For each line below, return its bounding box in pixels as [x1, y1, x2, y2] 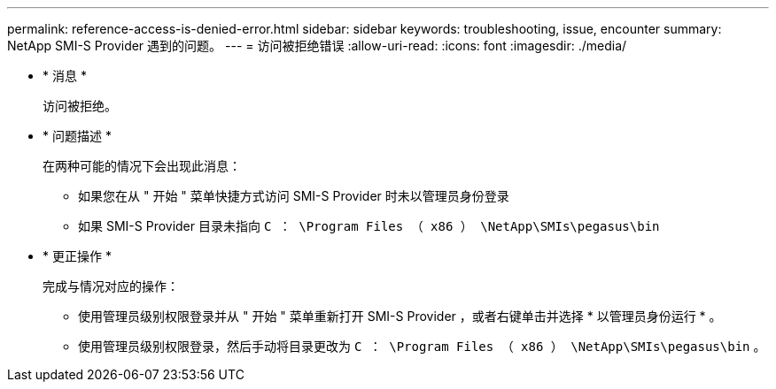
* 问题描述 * [43, 128, 112, 143]
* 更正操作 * [43, 248, 112, 263]
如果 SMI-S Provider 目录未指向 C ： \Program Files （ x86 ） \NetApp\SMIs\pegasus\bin [78, 218, 660, 233]
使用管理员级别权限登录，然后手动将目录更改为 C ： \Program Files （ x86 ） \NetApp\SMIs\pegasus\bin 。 [78, 339, 766, 354]
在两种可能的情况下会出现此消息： [43, 158, 241, 173]
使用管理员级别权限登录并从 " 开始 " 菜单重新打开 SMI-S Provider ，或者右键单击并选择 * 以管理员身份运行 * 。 [78, 309, 722, 324]
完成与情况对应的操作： [43, 278, 179, 294]
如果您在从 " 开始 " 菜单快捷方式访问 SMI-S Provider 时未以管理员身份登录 [78, 188, 509, 203]
